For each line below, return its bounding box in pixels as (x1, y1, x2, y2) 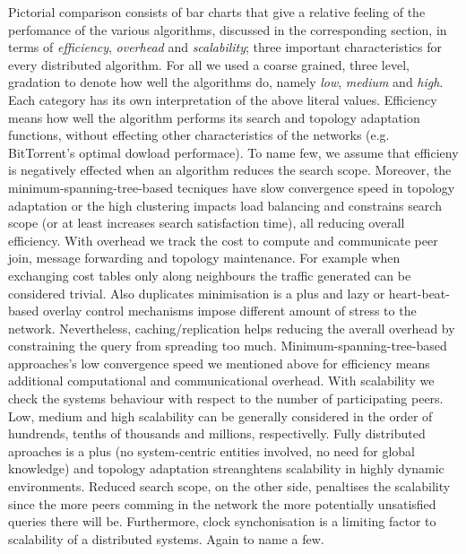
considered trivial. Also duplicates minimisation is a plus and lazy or (8, 283, 385, 302)
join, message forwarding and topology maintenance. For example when (8, 248, 401, 267)
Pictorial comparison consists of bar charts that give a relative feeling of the (8, 3, 426, 21)
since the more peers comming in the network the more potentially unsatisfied (8, 494, 436, 513)
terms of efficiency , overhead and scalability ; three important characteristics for (8, 38, 442, 56)
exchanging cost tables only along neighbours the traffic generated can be (8, 265, 411, 284)
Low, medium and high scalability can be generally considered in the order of (8, 406, 433, 425)
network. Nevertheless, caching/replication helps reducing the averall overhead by (8, 318, 455, 337)
